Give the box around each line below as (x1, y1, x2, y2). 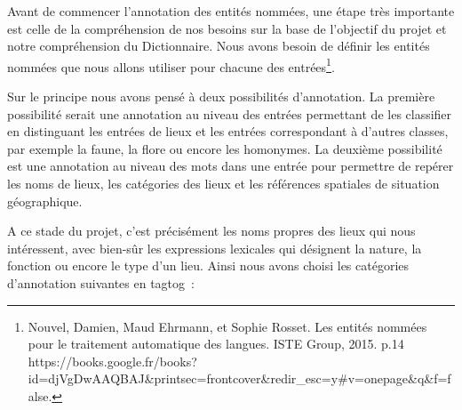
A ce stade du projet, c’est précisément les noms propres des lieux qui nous (7, 221, 416, 240)
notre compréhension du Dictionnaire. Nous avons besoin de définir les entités (7, 36, 430, 55)
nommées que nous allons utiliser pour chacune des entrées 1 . (7, 54, 335, 76)
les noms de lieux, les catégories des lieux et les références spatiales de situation (7, 174, 440, 192)
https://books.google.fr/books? (28, 351, 197, 370)
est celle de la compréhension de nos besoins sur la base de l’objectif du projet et (7, 19, 447, 37)
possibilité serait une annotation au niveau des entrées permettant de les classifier (7, 104, 452, 123)
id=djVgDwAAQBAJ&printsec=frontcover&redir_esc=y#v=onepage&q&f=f (28, 369, 451, 388)
